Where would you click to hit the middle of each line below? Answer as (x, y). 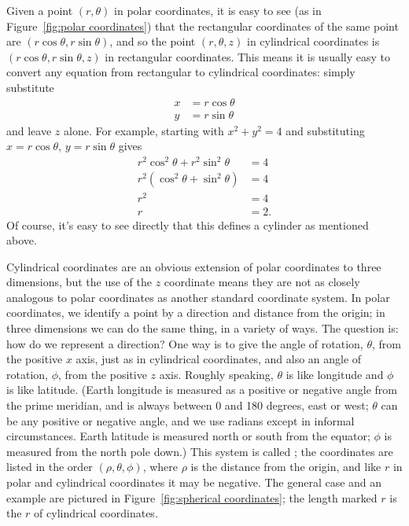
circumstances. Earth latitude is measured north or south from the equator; (188, 436)
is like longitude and (335, 374)
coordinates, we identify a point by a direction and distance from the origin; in (196, 313)
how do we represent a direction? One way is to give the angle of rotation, (185, 343)
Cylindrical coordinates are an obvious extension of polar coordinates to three (194, 266)
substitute (30, 87)
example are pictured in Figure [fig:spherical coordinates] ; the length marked (192, 497)
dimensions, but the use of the (79, 282)
